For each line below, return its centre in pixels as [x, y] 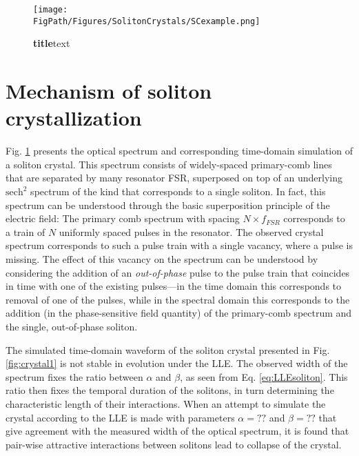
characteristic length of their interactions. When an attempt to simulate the [166, 403]
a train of [25, 231]
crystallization [74, 118]
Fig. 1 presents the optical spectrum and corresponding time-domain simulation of [179, 151]
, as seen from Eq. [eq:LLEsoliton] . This [264, 376]
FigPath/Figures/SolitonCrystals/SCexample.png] [147, 21]
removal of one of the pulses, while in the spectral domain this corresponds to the [178, 299]
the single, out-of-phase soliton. [72, 326]
